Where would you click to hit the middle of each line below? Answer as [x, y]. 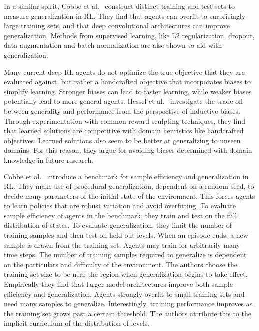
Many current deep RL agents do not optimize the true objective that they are [125, 72]
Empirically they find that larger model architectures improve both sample [118, 284]
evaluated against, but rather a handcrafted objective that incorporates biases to [128, 82]
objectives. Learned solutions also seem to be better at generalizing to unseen [122, 140]
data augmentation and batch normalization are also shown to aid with [113, 45]
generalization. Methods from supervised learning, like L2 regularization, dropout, [129, 35]
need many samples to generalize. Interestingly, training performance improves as [128, 303]
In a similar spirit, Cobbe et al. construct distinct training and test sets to [119, 6]
